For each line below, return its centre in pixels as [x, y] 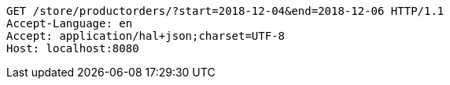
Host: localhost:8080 [73, 48]
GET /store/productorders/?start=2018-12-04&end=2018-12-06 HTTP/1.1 [225, 11]
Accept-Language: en [70, 23]
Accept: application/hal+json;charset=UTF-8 [146, 36]
